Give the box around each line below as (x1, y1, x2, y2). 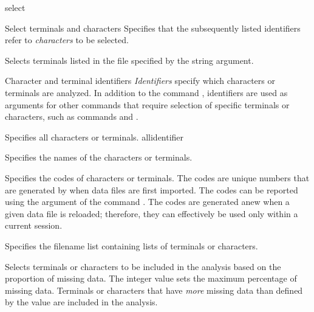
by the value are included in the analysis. (5, 296, 158, 308)
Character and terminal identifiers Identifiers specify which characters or (5, 74, 275, 87)
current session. (5, 219, 63, 232)
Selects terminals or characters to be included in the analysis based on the (5, 260, 281, 272)
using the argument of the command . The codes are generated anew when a (5, 195, 290, 208)
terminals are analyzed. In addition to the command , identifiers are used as (5, 86, 288, 99)
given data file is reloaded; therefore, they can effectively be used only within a (5, 207, 298, 220)
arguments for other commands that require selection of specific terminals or (5, 98, 290, 111)
